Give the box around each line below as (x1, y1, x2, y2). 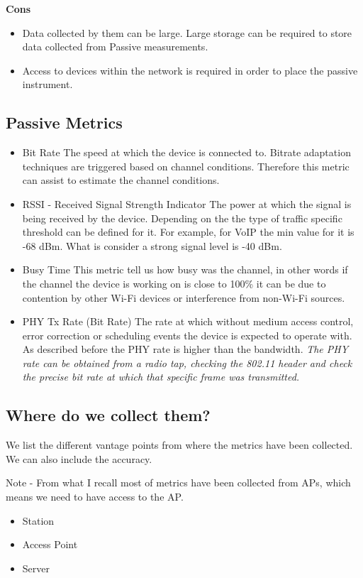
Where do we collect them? (6, 404, 211, 426)
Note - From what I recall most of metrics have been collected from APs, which (6, 475, 351, 490)
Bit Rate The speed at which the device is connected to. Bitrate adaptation (22, 145, 351, 160)
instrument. (22, 77, 73, 92)
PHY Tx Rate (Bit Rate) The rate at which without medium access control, (22, 314, 354, 329)
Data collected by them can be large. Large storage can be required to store (22, 25, 352, 40)
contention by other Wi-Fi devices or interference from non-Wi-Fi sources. (22, 290, 345, 305)
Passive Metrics (6, 111, 123, 133)
